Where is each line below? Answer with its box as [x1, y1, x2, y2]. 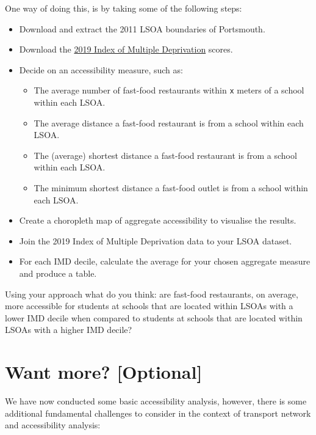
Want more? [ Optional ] [5, 359, 203, 384]
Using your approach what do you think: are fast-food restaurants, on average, [5, 287, 298, 300]
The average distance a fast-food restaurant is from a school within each [34, 116, 304, 129]
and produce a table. [19, 266, 97, 279]
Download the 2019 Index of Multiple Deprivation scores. [19, 43, 233, 56]
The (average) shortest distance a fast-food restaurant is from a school [34, 148, 297, 161]
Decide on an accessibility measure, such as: [19, 63, 183, 76]
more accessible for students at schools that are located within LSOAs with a [5, 299, 293, 312]
